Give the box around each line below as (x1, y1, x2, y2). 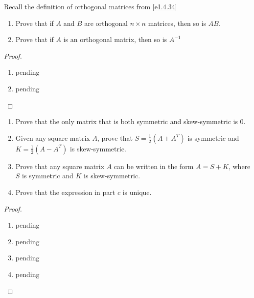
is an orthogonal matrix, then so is (63, 34, 167, 44)
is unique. (122, 187, 152, 197)
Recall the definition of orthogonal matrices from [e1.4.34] (4, 1, 177, 11)
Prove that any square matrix (15, 161, 105, 171)
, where (228, 161, 251, 171)
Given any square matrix (15, 132, 90, 143)
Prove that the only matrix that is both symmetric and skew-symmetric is (15, 116, 238, 127)
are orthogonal (84, 18, 128, 28)
